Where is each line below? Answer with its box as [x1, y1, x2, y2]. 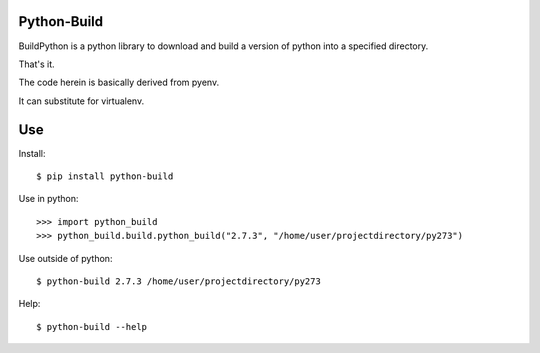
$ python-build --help [36, 321, 148, 332]
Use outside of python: [18, 252, 113, 264]
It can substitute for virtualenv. [18, 95, 145, 107]
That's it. [18, 58, 55, 70]
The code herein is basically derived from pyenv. [18, 76, 220, 89]
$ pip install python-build [36, 170, 174, 182]
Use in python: [18, 193, 79, 205]
